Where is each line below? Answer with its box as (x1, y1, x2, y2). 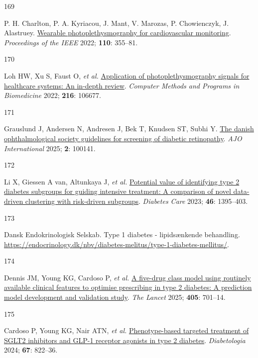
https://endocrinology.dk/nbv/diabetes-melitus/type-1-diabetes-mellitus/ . (4, 239, 229, 249)
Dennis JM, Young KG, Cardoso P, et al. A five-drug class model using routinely (4, 272, 251, 282)
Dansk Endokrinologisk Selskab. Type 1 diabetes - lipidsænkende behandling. (4, 229, 240, 240)
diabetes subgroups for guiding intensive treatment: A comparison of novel (4, 186, 231, 196)
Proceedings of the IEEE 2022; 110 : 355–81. (4, 37, 138, 47)
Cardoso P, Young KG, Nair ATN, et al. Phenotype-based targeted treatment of (4, 325, 249, 336)
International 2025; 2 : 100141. (4, 143, 96, 153)
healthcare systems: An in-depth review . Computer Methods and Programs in (4, 80, 240, 90)
